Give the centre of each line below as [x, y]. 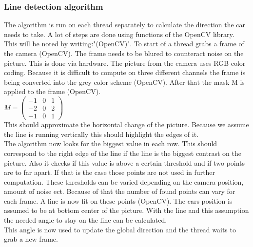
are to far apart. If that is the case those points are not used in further [110, 172]
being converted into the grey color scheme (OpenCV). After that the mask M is [124, 82]
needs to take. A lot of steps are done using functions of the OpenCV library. [119, 34]
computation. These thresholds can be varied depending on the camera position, [124, 181]
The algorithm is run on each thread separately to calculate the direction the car [125, 25]
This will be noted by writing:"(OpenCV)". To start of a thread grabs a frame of [124, 44]
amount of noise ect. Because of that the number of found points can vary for [120, 191]
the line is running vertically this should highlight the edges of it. [101, 134]
